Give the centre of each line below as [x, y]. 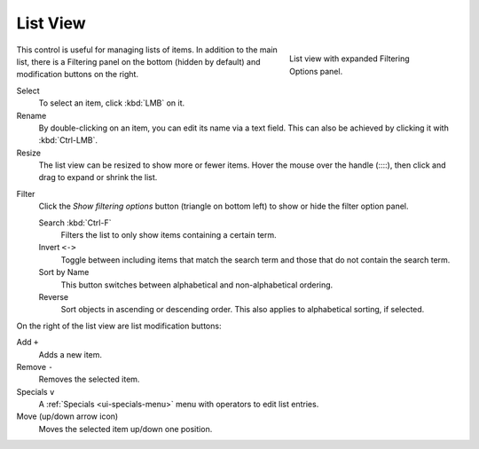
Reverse [54, 296]
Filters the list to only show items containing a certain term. [169, 235]
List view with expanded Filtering [349, 59]
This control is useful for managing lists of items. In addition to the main [147, 50]
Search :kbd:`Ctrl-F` [75, 223]
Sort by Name [64, 272]
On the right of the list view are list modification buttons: [119, 326]
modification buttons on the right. [78, 75]
